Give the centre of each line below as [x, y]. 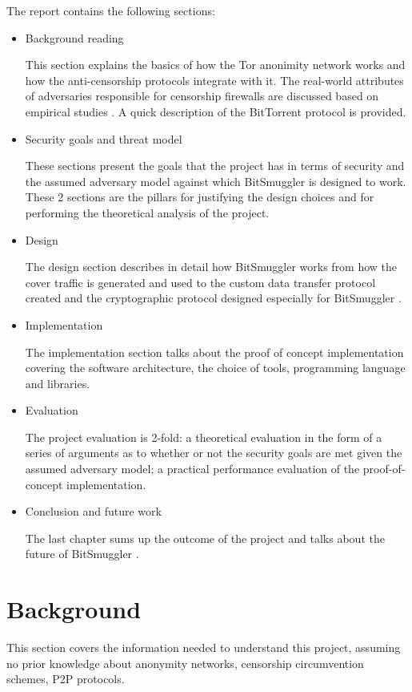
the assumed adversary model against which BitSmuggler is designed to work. [216, 181]
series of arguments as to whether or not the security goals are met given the [214, 453]
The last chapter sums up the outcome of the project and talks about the [205, 538]
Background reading [74, 37]
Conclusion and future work [93, 511]
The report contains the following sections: [111, 10]
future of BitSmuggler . [82, 554]
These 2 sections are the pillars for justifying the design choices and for [200, 197]
